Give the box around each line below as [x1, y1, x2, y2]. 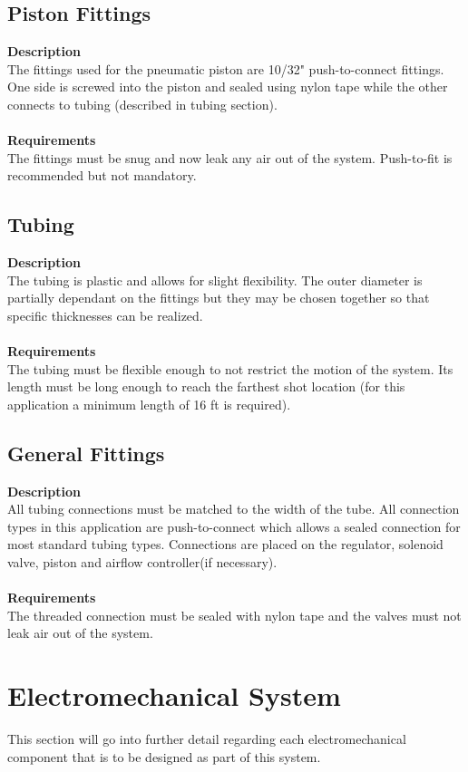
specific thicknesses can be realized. [7, 305, 203, 324]
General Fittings [7, 439, 165, 467]
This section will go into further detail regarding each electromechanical [7, 729, 406, 748]
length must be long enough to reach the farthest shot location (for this [7, 377, 405, 396]
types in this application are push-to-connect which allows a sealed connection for [7, 516, 461, 536]
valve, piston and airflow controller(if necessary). [7, 553, 278, 572]
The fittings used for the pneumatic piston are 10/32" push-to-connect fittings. [7, 59, 444, 78]
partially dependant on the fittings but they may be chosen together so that [7, 288, 430, 307]
